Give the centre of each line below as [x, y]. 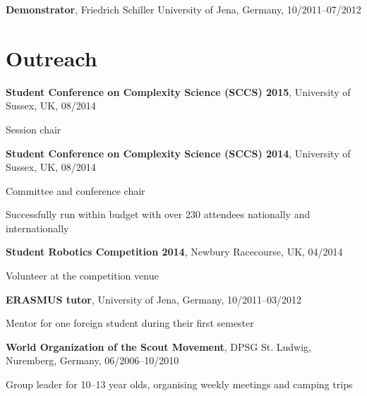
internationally [37, 228]
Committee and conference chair [76, 190]
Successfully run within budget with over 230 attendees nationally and [158, 214]
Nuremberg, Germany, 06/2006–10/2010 [92, 360]
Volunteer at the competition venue [82, 276]
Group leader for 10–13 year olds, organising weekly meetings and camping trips [179, 384]
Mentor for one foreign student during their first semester [130, 323]
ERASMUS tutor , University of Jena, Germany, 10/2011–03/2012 [154, 299]
